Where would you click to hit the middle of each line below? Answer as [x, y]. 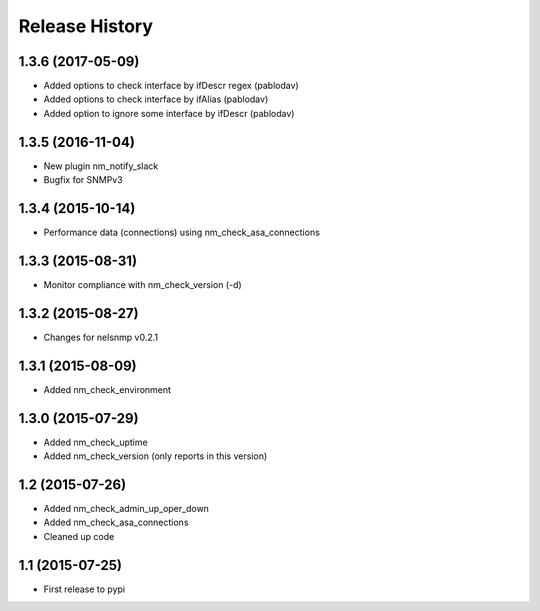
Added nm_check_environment [107, 389]
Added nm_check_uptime [96, 442]
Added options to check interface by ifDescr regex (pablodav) [171, 86]
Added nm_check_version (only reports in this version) [155, 456]
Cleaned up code [79, 536]
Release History [86, 26]
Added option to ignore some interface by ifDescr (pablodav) [169, 113]
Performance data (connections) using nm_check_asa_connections [181, 232]
